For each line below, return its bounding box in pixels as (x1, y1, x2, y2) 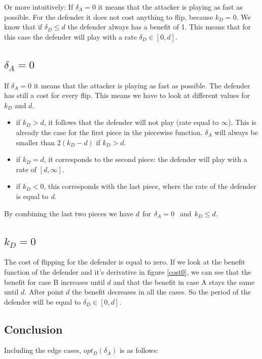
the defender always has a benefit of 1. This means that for (67, 21, 251, 32)
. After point (24, 286, 64, 297)
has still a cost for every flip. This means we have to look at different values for (4, 90, 250, 101)
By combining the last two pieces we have (4, 208, 134, 218)
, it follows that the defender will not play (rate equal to (44, 117, 219, 127)
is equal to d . (16, 190, 56, 201)
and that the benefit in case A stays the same (113, 276, 255, 287)
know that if (4, 21, 43, 32)
